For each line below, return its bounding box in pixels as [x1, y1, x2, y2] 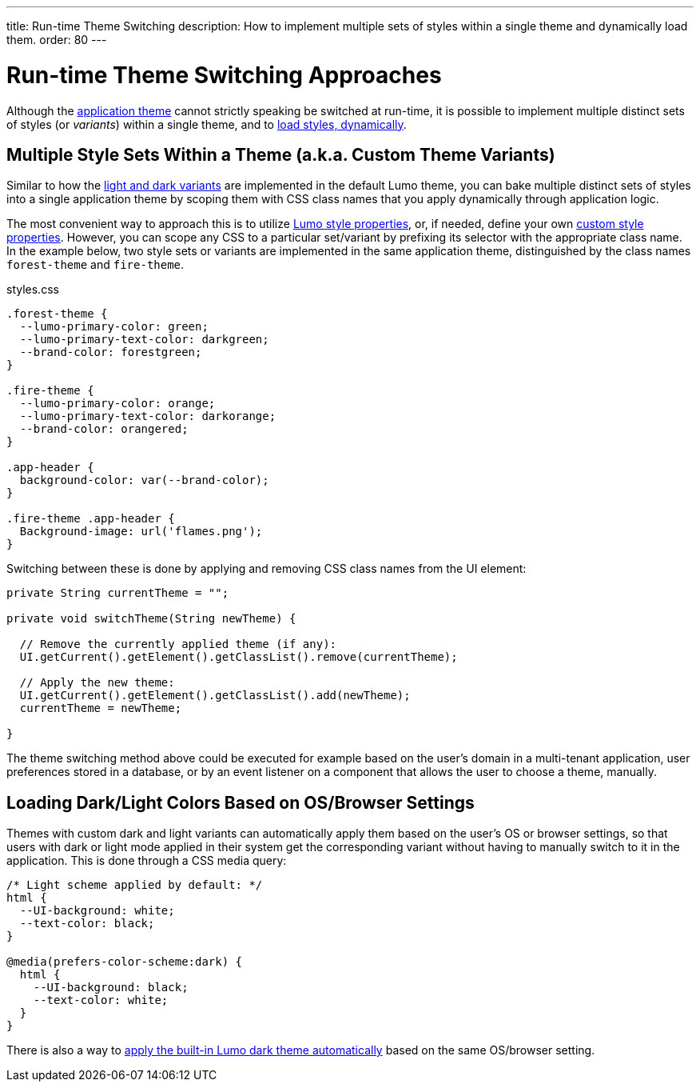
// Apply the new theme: [19, 676, 175, 690]
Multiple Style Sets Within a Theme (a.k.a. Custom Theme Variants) [6, 144, 555, 165]
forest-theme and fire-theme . [6, 258, 185, 272]
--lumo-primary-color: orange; [19, 397, 216, 410]
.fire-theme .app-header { [6, 512, 175, 526]
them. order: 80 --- [6, 33, 107, 46]
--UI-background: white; [19, 904, 175, 918]
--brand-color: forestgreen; [19, 346, 202, 359]
